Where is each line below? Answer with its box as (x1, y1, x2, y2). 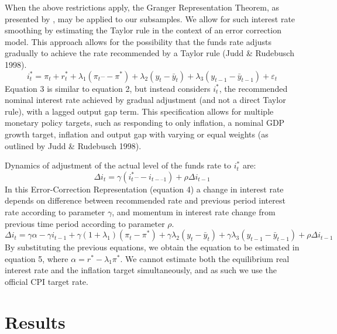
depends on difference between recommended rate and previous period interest (5, 194, 286, 206)
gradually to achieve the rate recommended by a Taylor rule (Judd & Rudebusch (5, 47, 294, 59)
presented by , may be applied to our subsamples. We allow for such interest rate (5, 12, 295, 25)
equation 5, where (5, 252, 68, 264)
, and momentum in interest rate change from (112, 205, 276, 218)
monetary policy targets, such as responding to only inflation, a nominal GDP (5, 116, 285, 129)
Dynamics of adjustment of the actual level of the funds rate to (5, 159, 232, 171)
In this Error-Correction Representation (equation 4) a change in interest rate (5, 183, 284, 195)
